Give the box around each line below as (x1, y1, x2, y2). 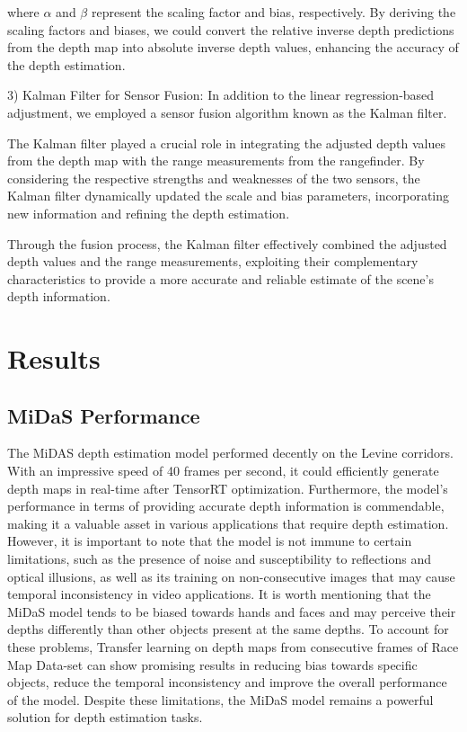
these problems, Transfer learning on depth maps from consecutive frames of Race (7, 638, 459, 656)
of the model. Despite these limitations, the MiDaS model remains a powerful (7, 690, 434, 709)
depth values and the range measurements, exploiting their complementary (7, 252, 419, 271)
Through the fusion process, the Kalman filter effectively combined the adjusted (7, 234, 447, 253)
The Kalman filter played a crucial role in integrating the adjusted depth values (7, 133, 445, 152)
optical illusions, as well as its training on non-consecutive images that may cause (7, 567, 455, 585)
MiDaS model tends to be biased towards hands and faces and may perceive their (7, 602, 456, 620)
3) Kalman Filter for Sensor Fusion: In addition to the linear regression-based (7, 85, 435, 104)
